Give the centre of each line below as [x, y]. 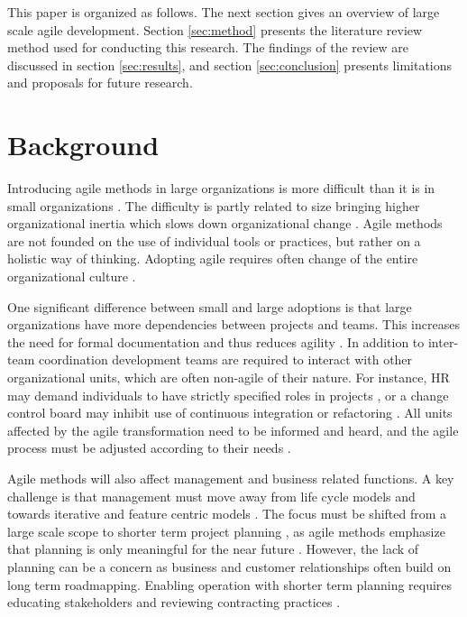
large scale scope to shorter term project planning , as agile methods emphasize [226, 531]
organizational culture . [72, 276]
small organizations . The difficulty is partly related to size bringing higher [214, 205]
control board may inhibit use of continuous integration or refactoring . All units [230, 413]
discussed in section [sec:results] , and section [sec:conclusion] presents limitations [230, 64]
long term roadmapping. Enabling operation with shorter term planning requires [230, 584]
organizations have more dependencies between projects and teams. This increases [233, 324]
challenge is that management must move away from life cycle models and [211, 496]
